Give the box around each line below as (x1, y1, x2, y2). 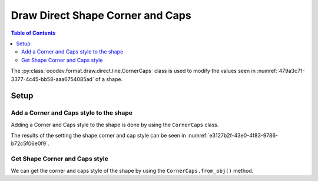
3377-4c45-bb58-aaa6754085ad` (11, 75, 94, 82)
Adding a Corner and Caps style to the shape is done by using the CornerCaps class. (11, 121, 219, 128)
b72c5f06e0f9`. (11, 140, 49, 147)
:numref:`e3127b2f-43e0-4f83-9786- (187, 132, 279, 139)
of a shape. (95, 75, 123, 82)
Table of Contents (11, 29, 56, 36)
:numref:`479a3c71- (257, 68, 306, 75)
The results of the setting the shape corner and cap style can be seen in (11, 132, 186, 139)
